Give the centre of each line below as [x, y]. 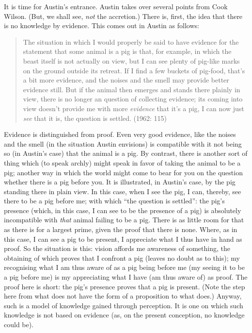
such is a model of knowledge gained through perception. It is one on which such [124, 305]
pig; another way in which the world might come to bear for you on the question [123, 172]
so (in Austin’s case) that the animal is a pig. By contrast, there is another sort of [126, 153]
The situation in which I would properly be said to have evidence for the [131, 42]
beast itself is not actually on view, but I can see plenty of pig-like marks [131, 60]
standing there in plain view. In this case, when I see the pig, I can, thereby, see [123, 191]
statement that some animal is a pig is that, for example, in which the [127, 51]
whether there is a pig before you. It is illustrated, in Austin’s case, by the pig [120, 182]
